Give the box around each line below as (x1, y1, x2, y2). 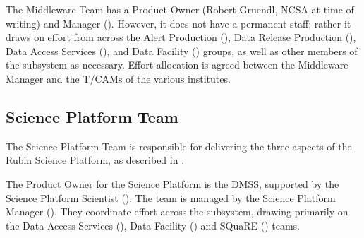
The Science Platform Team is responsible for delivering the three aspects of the (6, 138, 352, 153)
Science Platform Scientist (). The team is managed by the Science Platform (6, 190, 336, 205)
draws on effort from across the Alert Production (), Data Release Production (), (6, 30, 356, 44)
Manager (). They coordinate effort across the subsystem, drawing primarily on (6, 204, 348, 219)
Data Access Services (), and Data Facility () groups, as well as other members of (6, 43, 358, 58)
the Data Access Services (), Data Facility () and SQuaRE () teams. (6, 218, 301, 232)
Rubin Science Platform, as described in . (6, 153, 185, 167)
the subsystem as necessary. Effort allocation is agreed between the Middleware (6, 57, 348, 72)
